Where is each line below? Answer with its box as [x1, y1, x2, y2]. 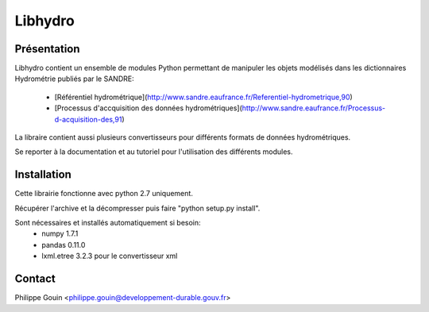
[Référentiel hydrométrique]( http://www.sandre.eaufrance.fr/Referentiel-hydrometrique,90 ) [54, 92, 353, 102]
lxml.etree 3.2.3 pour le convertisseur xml [41, 251, 178, 261]
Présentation [14, 42, 80, 56]
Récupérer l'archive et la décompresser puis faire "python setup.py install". [14, 203, 261, 213]
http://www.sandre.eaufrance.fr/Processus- [242, 103, 386, 113]
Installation [14, 168, 71, 182]
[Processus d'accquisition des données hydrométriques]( [54, 103, 242, 113]
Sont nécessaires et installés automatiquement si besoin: [14, 218, 202, 228]
